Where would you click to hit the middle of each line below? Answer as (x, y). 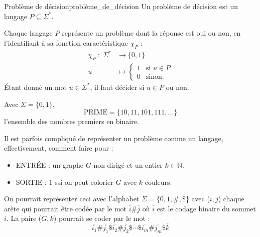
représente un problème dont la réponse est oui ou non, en (151, 33)
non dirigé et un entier (128, 164)
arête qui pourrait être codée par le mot (66, 208)
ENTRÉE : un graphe (50, 164)
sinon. (155, 77)
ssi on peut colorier (84, 182)
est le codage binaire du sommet (207, 208)
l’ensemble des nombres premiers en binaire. (72, 121)
